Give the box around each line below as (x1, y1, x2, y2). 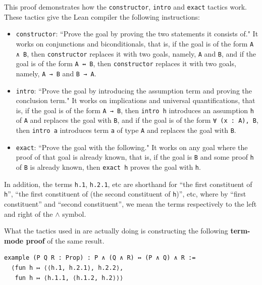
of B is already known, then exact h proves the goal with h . (16, 162, 201, 172)
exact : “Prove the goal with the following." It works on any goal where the (16, 141, 248, 152)
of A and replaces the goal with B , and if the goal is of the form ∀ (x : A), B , (16, 115, 258, 125)
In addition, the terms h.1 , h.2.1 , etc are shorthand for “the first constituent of (4, 178, 252, 189)
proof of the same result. (26, 235, 104, 246)
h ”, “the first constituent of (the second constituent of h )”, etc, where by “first (4, 188, 246, 199)
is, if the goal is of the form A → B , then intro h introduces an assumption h (16, 105, 254, 115)
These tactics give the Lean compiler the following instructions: (4, 11, 200, 22)
